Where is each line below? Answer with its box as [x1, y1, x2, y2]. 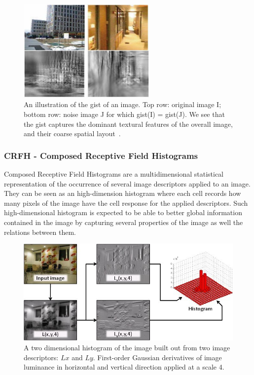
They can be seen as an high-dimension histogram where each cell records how [4, 188, 241, 198]
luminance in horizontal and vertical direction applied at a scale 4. [24, 362, 224, 372]
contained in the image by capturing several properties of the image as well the [4, 217, 243, 227]
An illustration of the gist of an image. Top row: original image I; [24, 99, 221, 110]
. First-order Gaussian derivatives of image [93, 352, 222, 362]
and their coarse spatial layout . [24, 128, 121, 139]
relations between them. [4, 226, 76, 237]
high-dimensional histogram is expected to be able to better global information [4, 207, 242, 218]
